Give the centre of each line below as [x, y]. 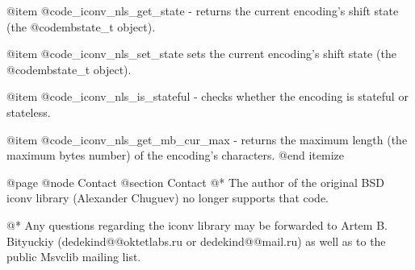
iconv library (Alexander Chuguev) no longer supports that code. [168, 198]
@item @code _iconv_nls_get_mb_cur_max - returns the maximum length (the [207, 139]
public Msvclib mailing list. [74, 257]
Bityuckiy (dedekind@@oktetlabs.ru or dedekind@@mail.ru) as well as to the [196, 241]
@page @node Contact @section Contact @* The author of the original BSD [195, 182]
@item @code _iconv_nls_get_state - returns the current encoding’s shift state [203, 10]
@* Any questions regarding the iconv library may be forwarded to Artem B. [197, 224]
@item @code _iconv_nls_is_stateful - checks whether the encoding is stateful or [207, 96]
